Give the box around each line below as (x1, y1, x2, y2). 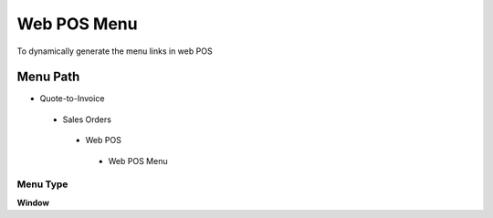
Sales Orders (62, 114, 111, 125)
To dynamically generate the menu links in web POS (16, 46, 214, 57)
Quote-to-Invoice (39, 93, 105, 104)
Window (16, 197, 50, 208)
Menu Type (16, 178, 68, 191)
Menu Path (16, 69, 80, 85)
